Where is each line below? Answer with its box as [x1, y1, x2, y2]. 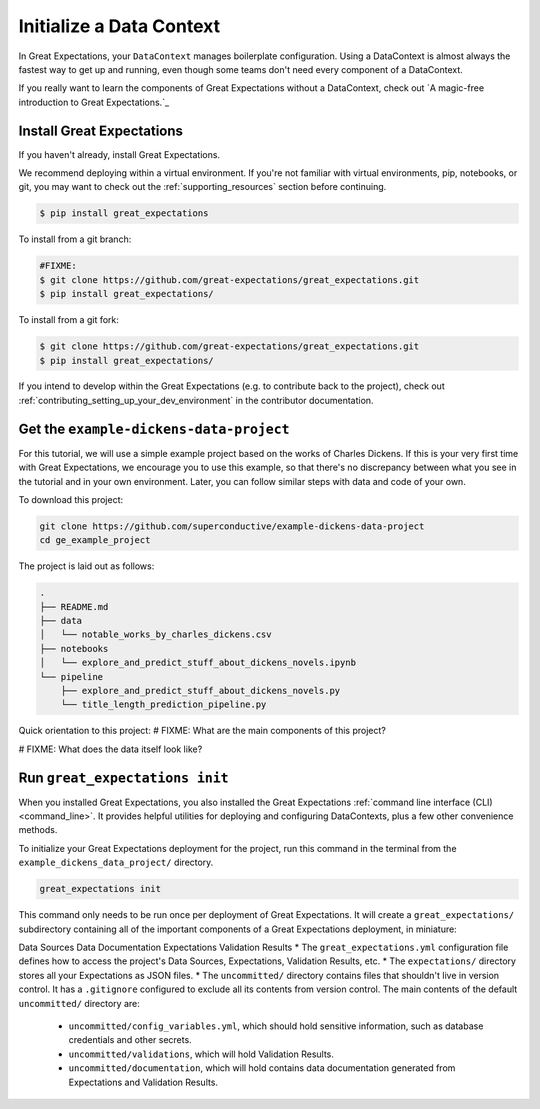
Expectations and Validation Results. [68, 1076, 219, 1088]
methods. [18, 824, 58, 836]
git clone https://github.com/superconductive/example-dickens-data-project [39, 520, 425, 532]
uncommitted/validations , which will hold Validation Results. [68, 1048, 335, 1060]
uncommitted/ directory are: [18, 997, 140, 1009]
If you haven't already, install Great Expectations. [18, 148, 220, 160]
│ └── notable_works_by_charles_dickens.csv [39, 629, 272, 640]
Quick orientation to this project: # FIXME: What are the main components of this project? [18, 725, 387, 737]
